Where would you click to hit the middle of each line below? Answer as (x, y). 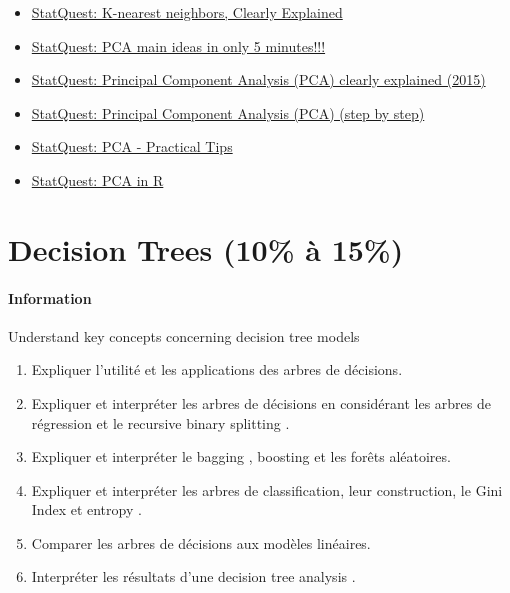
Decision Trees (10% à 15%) (206, 248)
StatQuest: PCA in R (97, 179)
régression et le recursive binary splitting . (160, 422)
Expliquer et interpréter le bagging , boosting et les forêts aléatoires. (241, 456)
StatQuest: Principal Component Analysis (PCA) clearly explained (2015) (258, 79)
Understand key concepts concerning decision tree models (184, 335)
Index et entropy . (86, 509)
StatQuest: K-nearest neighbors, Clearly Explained (187, 12)
